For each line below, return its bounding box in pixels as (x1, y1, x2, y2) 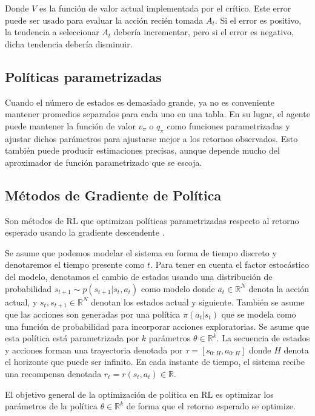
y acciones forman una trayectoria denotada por (5, 343, 183, 356)
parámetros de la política (5, 400, 98, 412)
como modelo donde (141, 282, 215, 295)
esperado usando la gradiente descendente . (5, 226, 165, 239)
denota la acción (248, 282, 310, 295)
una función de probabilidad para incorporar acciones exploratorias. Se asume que (5, 319, 310, 332)
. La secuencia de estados (216, 332, 310, 344)
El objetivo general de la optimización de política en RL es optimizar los (5, 387, 274, 400)
